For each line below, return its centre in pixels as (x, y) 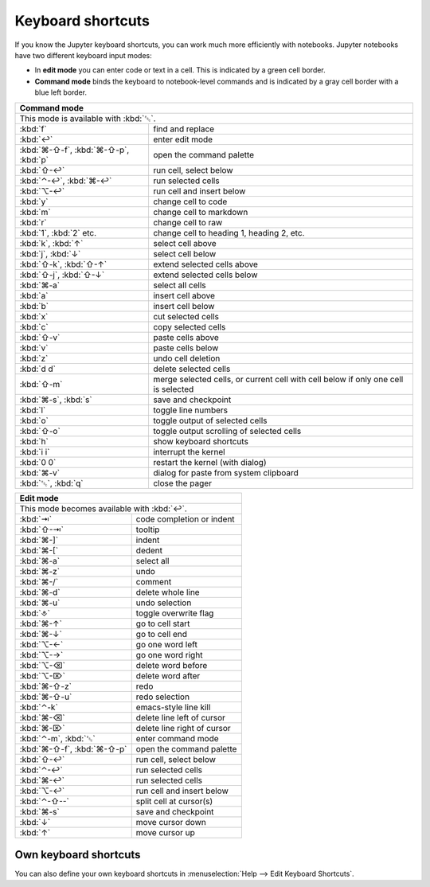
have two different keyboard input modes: (84, 55)
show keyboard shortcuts (200, 441)
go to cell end (161, 634)
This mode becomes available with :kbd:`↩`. (103, 508)
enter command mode (177, 738)
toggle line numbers (190, 410)
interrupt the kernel (189, 451)
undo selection (164, 603)
